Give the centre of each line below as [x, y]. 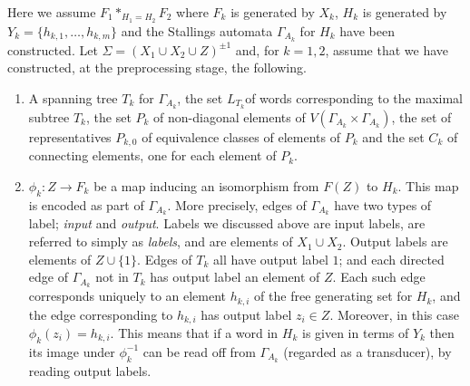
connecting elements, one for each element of [152, 155]
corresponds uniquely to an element [127, 296]
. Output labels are [395, 241]
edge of [48, 277]
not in [112, 277]
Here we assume [52, 12]
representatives [70, 136]
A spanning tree [73, 97]
